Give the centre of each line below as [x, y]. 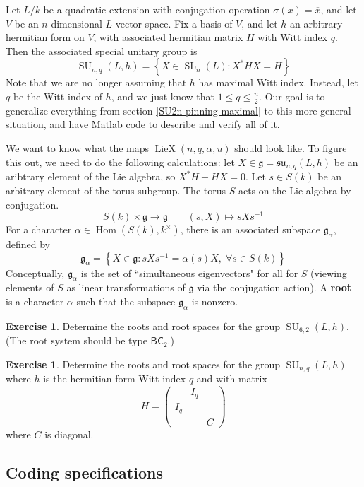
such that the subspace [126, 301]
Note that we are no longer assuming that [96, 82]
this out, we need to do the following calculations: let [120, 162]
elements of [30, 287]
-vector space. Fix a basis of [172, 23]
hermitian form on [45, 37]
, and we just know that [163, 96]
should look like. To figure [291, 147]
